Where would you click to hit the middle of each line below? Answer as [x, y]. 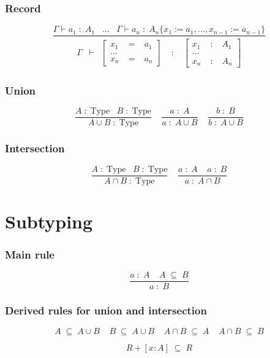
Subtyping [49, 221]
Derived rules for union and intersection [106, 310]
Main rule [30, 255]
